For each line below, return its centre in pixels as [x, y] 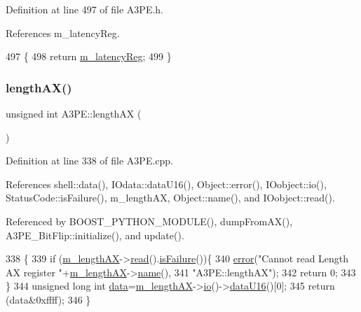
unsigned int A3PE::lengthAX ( [74, 113]
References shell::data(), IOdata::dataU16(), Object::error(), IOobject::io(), [166, 184]
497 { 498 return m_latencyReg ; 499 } [89, 56]
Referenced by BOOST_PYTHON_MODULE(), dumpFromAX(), [149, 221]
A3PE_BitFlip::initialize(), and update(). [95, 235]
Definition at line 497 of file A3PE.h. [85, 9]
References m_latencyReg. [63, 33]
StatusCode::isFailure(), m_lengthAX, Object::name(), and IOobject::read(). [170, 198]
